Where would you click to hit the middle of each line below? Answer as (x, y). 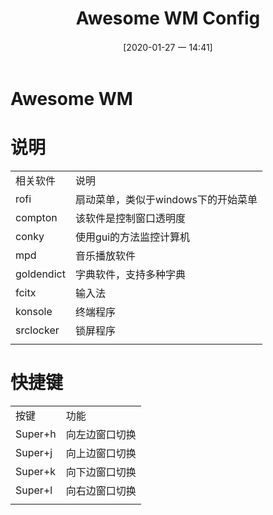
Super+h (36, 434)
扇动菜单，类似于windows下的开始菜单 (166, 199)
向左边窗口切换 (101, 434)
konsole (34, 311)
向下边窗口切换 (101, 472)
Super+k (36, 471)
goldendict (40, 274)
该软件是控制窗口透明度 (130, 218)
